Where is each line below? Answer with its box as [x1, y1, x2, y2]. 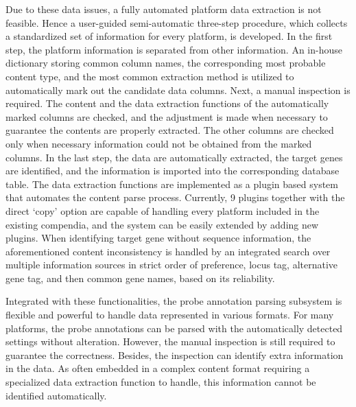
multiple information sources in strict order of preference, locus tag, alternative [5, 257, 338, 272]
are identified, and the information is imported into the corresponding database [5, 163, 340, 178]
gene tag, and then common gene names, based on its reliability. [5, 270, 275, 285]
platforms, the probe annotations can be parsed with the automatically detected [5, 321, 343, 335]
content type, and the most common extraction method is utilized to [5, 69, 294, 83]
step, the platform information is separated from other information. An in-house [5, 42, 342, 56]
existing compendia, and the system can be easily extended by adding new [5, 217, 319, 231]
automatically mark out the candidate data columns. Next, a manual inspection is [5, 82, 351, 97]
